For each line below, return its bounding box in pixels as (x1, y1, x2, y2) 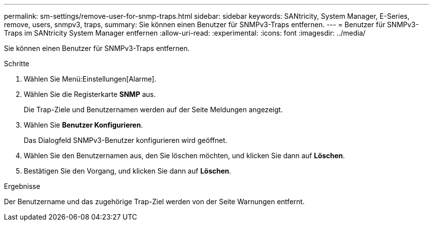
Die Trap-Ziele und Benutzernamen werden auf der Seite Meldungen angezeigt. (24, 105, 283, 114)
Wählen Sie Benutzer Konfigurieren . (24, 121, 143, 129)
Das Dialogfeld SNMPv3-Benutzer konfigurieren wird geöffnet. (24, 136, 227, 144)
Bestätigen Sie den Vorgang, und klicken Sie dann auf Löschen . (24, 167, 231, 175)
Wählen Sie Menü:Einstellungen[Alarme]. (24, 75, 157, 83)
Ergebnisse (4, 182, 41, 190)
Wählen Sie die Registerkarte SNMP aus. (24, 90, 156, 98)
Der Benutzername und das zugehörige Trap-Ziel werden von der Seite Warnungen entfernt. (4, 197, 305, 206)
